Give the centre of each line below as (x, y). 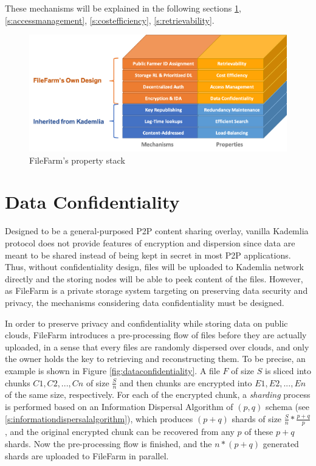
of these (259, 432)
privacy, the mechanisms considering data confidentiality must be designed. (145, 302)
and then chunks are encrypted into (186, 382)
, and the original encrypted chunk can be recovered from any (120, 432)
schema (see (287, 406)
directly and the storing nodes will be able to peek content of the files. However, (154, 278)
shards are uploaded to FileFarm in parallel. (87, 455)
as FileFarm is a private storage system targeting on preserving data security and (156, 290)
